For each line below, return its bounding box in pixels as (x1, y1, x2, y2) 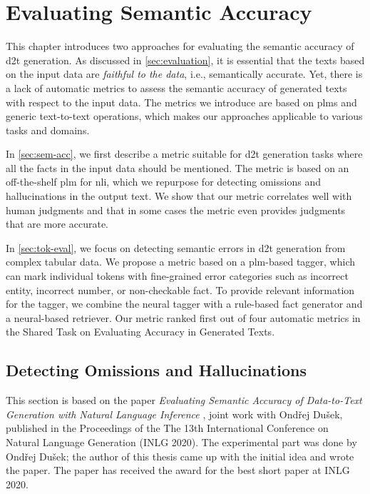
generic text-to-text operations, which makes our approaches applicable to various (6, 109, 363, 123)
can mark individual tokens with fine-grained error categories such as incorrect (6, 268, 349, 283)
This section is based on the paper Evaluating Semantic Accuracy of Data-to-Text (6, 393, 362, 408)
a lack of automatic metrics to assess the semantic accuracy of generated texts (6, 80, 347, 95)
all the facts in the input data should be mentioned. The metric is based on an (6, 160, 349, 175)
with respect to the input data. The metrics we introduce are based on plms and (6, 94, 357, 109)
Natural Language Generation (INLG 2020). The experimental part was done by (6, 434, 357, 449)
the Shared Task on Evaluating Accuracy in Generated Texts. (6, 324, 275, 339)
